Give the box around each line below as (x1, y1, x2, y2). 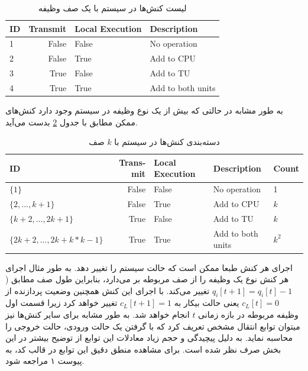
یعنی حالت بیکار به (174, 296, 239, 309)
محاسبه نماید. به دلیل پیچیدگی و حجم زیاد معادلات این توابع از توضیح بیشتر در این (5, 331, 293, 344)
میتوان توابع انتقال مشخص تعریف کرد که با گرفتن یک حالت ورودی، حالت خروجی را (5, 320, 300, 332)
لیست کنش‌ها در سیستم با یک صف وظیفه (38, 2, 187, 14)
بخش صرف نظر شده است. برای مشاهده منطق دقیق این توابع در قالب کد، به (5, 343, 281, 355)
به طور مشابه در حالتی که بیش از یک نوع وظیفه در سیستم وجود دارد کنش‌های (5, 104, 283, 117)
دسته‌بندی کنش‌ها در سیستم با (114, 136, 220, 148)
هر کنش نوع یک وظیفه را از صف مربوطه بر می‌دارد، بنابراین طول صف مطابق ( (5, 273, 289, 285)
